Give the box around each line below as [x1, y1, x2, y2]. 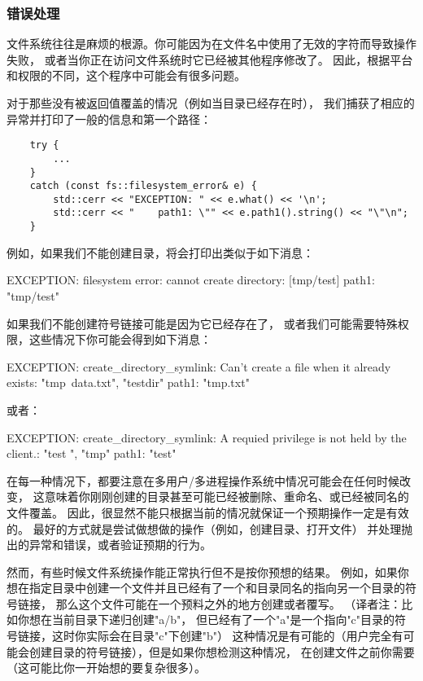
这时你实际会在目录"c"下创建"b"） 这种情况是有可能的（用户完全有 [51, 627, 403, 644]
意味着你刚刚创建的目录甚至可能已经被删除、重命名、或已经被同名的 [44, 488, 409, 505]
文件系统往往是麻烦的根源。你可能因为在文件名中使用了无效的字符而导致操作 [7, 35, 416, 52]
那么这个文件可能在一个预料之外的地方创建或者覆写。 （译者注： [55, 595, 402, 612]
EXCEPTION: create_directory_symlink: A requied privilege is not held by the [7, 428, 407, 446]
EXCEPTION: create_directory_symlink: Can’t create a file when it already [7, 358, 391, 375]
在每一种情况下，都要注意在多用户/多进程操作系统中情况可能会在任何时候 [7, 472, 399, 489]
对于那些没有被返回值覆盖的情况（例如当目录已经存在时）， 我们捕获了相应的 [7, 94, 415, 111]
